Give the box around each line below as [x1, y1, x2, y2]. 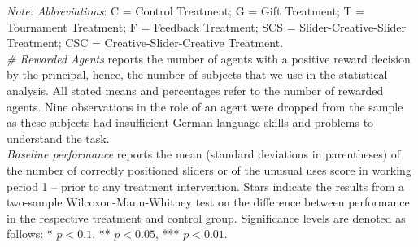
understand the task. [7, 129, 110, 146]
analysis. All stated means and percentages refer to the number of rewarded [7, 81, 384, 98]
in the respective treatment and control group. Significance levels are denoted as [7, 209, 406, 226]
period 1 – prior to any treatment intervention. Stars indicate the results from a [7, 177, 405, 194]
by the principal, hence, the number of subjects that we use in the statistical [7, 66, 388, 83]
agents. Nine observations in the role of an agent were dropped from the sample [7, 97, 403, 115]
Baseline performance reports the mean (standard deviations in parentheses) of [7, 145, 401, 162]
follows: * [7, 225, 53, 242]
